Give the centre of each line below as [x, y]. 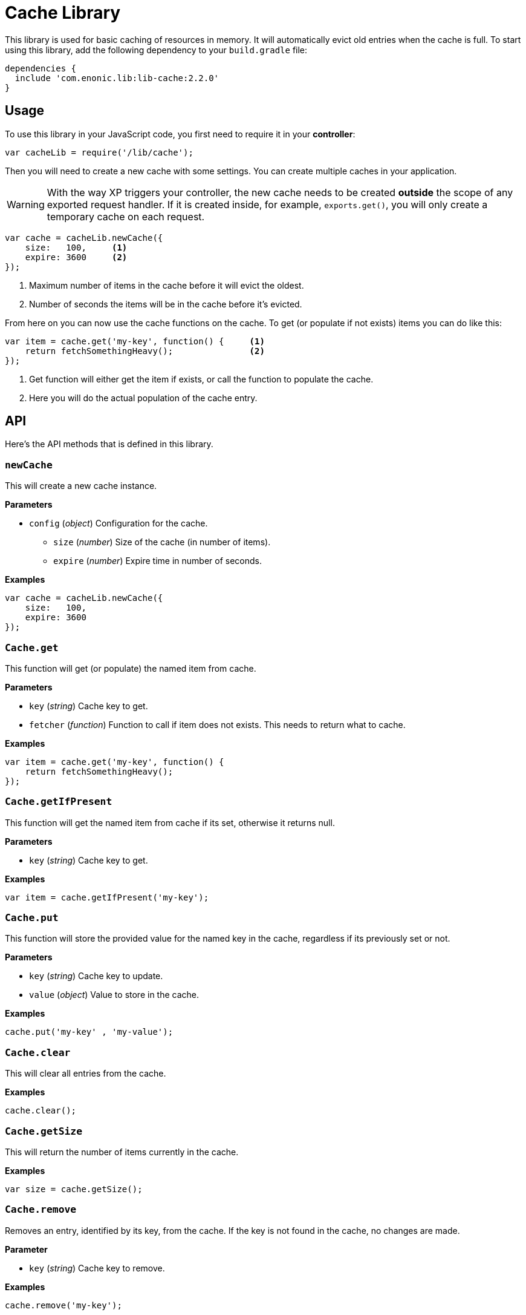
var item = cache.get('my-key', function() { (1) [135, 341]
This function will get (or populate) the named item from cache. [131, 668]
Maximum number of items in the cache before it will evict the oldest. [167, 285]
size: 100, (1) [76, 247]
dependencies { [41, 68]
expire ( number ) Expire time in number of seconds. [157, 561]
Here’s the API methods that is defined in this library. [109, 444]
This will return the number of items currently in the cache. [122, 1152]
